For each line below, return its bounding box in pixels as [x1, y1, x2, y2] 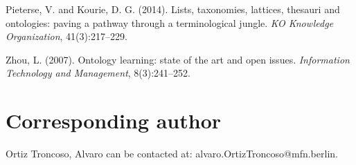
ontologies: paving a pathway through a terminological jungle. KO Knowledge [6, 15, 334, 30]
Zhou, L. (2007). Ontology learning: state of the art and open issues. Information [6, 52, 350, 66]
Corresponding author [6, 106, 222, 135]
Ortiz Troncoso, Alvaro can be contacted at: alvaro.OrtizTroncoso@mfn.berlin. [6, 146, 338, 161]
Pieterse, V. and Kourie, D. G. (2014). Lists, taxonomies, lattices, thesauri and [6, 2, 340, 16]
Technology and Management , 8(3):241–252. [6, 66, 191, 80]
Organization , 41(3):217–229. [6, 29, 127, 43]
